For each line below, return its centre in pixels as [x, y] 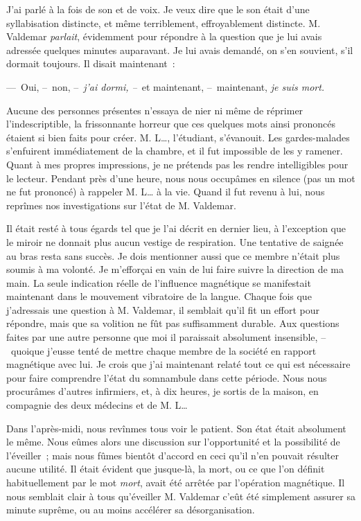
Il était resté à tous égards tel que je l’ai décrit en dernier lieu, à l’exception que [176, 228]
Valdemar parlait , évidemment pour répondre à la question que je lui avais [164, 36]
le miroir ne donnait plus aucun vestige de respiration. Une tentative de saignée [175, 241]
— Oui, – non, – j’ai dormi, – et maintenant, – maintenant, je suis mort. [166, 86]
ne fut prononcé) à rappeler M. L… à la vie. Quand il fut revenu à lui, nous [166, 192]
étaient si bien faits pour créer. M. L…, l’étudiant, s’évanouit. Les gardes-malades [178, 137]
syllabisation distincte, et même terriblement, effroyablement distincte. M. [164, 23]
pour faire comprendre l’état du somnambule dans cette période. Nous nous [167, 377]
